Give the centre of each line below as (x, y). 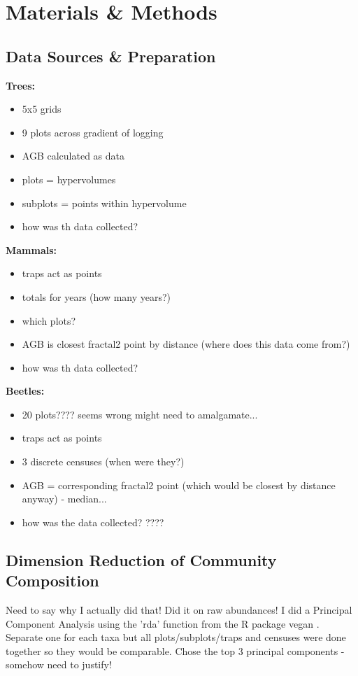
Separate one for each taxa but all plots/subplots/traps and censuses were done (176, 637)
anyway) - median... (64, 499)
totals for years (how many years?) (96, 296)
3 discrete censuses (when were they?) (103, 462)
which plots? (49, 320)
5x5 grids (42, 109)
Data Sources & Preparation (111, 56)
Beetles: (25, 391)
